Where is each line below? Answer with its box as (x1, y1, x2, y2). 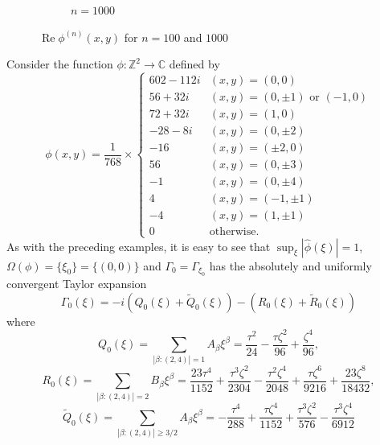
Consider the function (6, 56, 113, 72)
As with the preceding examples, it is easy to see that (6, 237, 271, 254)
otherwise (209, 226, 256, 238)
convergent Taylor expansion (6, 275, 147, 291)
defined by (169, 56, 220, 72)
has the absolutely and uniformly (209, 257, 372, 274)
